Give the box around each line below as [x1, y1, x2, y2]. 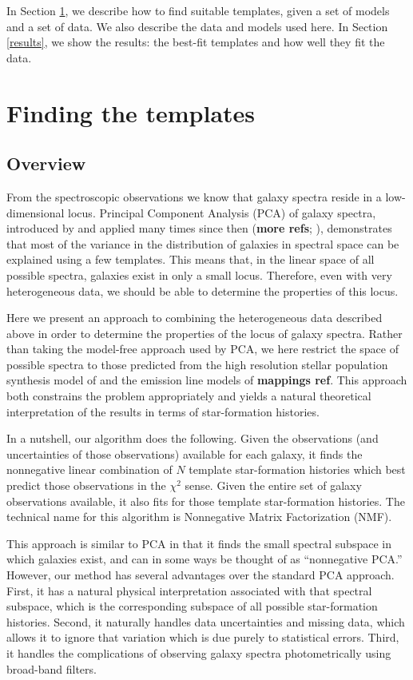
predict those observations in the [6, 477, 166, 494]
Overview [6, 151, 86, 176]
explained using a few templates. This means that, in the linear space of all [6, 251, 375, 268]
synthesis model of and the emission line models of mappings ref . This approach [6, 372, 407, 388]
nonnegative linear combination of [6, 461, 173, 478]
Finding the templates [6, 96, 256, 129]
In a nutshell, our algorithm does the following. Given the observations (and [6, 430, 379, 447]
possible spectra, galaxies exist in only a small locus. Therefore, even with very [6, 266, 392, 283]
